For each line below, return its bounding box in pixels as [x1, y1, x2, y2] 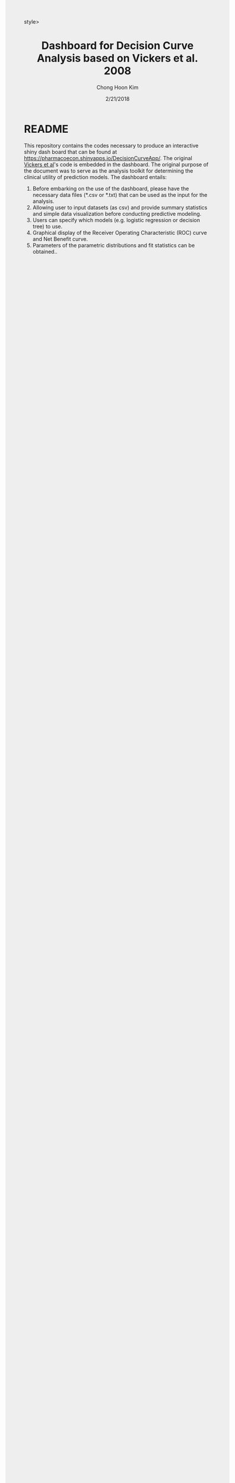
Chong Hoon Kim [96, 84, 139, 91]
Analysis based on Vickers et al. [36, 52, 199, 65]
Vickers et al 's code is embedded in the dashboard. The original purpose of [24, 161, 209, 168]
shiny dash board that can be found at [24, 148, 117, 155]
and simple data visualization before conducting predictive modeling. [32, 210, 202, 217]
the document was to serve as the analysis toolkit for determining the [24, 167, 193, 174]
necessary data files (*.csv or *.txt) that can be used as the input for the [32, 191, 208, 198]
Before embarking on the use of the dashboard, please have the [32, 184, 189, 192]
